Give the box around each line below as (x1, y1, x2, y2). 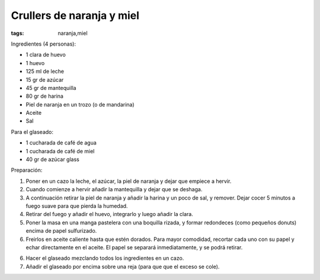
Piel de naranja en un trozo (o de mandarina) (25, 101, 135, 108)
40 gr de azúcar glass (25, 156, 79, 163)
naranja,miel (57, 30, 88, 37)
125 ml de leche (25, 68, 65, 75)
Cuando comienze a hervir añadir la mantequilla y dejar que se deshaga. (25, 186, 203, 193)
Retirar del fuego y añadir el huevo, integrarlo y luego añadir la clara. (25, 211, 194, 218)
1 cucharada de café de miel (25, 147, 95, 155)
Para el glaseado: (11, 128, 53, 136)
